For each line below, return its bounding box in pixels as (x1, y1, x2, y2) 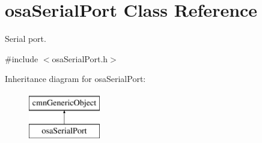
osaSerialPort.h (52, 52, 108, 65)
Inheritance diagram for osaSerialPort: (5, 72, 146, 85)
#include (5, 52, 38, 65)
